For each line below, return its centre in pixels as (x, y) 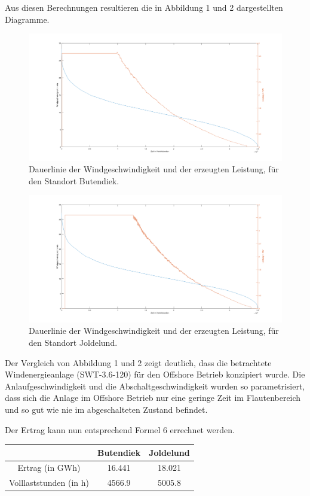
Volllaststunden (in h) (49, 483)
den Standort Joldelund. (73, 342)
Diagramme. (27, 19)
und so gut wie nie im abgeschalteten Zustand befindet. (106, 409)
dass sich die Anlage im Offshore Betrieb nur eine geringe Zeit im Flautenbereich (153, 398)
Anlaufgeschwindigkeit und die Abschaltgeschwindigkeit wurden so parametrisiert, (155, 386)
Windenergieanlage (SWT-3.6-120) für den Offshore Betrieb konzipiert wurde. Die (155, 374)
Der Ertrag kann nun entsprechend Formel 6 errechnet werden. (120, 429)
